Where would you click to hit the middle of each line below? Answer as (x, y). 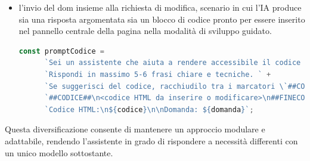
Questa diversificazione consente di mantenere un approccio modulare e (135, 129)
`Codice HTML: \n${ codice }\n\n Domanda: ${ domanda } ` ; (149, 109)
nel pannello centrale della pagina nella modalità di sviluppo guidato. (145, 31)
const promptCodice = (61, 51)
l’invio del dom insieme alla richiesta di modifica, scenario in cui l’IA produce (160, 7)
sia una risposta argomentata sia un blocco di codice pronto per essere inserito (162, 19)
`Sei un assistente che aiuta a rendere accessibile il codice (173, 63)
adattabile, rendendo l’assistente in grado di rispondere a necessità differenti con (151, 140)
